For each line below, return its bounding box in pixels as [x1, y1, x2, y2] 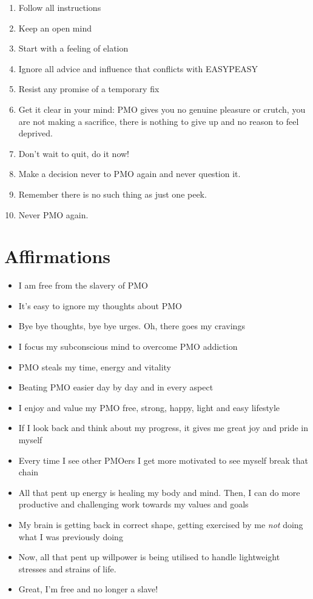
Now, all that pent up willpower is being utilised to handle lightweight [18, 550, 280, 563]
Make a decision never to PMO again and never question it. [18, 167, 241, 180]
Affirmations [4, 244, 111, 269]
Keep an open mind [18, 21, 92, 34]
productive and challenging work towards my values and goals [18, 498, 249, 510]
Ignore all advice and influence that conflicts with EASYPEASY [18, 62, 258, 75]
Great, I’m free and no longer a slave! [18, 583, 158, 595]
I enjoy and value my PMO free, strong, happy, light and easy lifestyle [18, 401, 280, 413]
